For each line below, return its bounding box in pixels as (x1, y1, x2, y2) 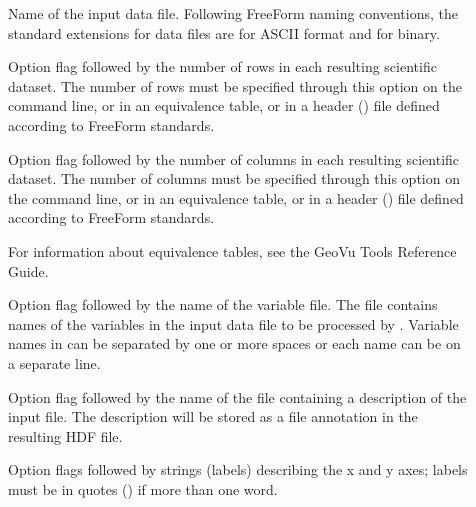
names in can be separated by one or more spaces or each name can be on (8, 333, 461, 354)
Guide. (8, 260, 49, 281)
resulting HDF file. (8, 425, 123, 446)
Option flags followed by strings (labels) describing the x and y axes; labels (8, 459, 468, 480)
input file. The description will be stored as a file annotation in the (8, 406, 418, 427)
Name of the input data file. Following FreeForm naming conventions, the (8, 3, 458, 23)
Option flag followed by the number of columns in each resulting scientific (8, 148, 460, 169)
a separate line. (8, 352, 101, 373)
